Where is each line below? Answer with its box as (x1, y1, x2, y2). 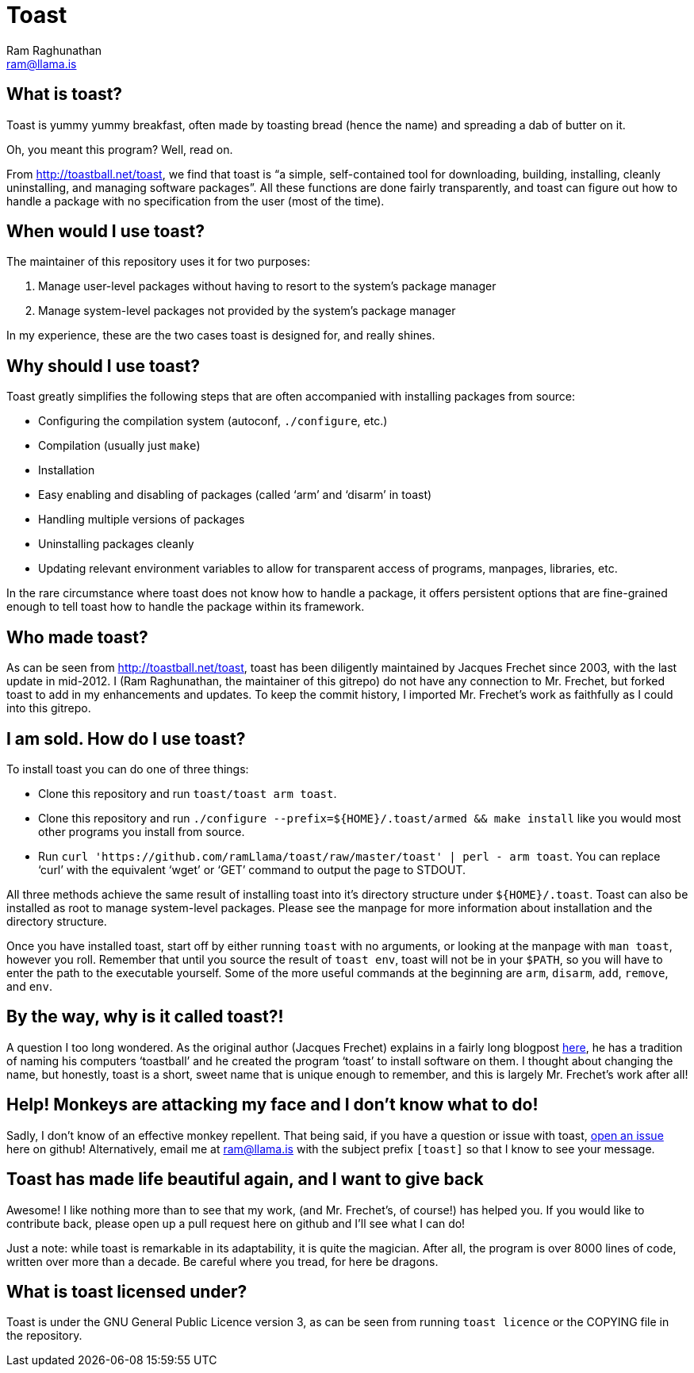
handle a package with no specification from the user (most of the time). (6, 194, 385, 208)
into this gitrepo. (6, 701, 91, 715)
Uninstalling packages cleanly (38, 537, 194, 551)
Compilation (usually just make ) (38, 439, 201, 453)
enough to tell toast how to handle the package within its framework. (6, 600, 365, 614)
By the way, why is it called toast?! (6, 1007, 284, 1027)
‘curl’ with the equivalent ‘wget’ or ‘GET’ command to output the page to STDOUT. (38, 862, 466, 876)
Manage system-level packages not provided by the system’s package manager (38, 304, 456, 318)
